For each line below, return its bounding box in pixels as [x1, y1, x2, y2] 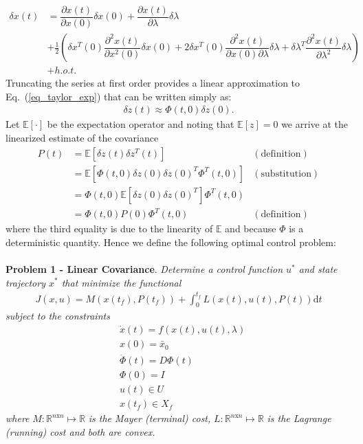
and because [225, 221, 276, 236]
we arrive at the [281, 117, 349, 131]
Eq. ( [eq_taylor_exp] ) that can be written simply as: [5, 89, 232, 103]
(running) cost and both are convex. [5, 425, 155, 439]
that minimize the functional [61, 275, 181, 289]
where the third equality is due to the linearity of [5, 221, 213, 236]
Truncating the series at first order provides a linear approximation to [5, 76, 300, 90]
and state [298, 261, 338, 276]
